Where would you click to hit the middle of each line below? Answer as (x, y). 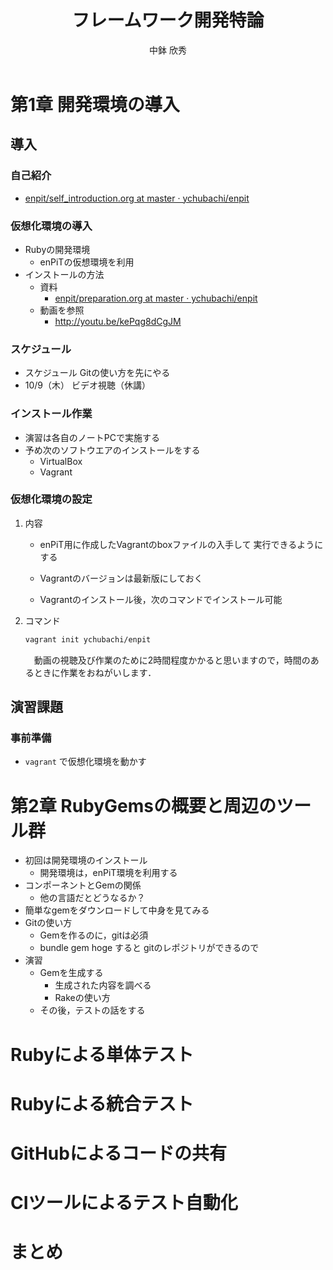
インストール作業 (51, 414)
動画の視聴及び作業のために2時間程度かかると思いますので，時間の (172, 660)
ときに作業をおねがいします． (95, 672)
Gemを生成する (71, 973)
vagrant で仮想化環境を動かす (85, 762)
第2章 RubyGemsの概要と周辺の (143, 805)
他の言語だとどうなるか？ (92, 898)
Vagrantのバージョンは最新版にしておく (121, 578)
